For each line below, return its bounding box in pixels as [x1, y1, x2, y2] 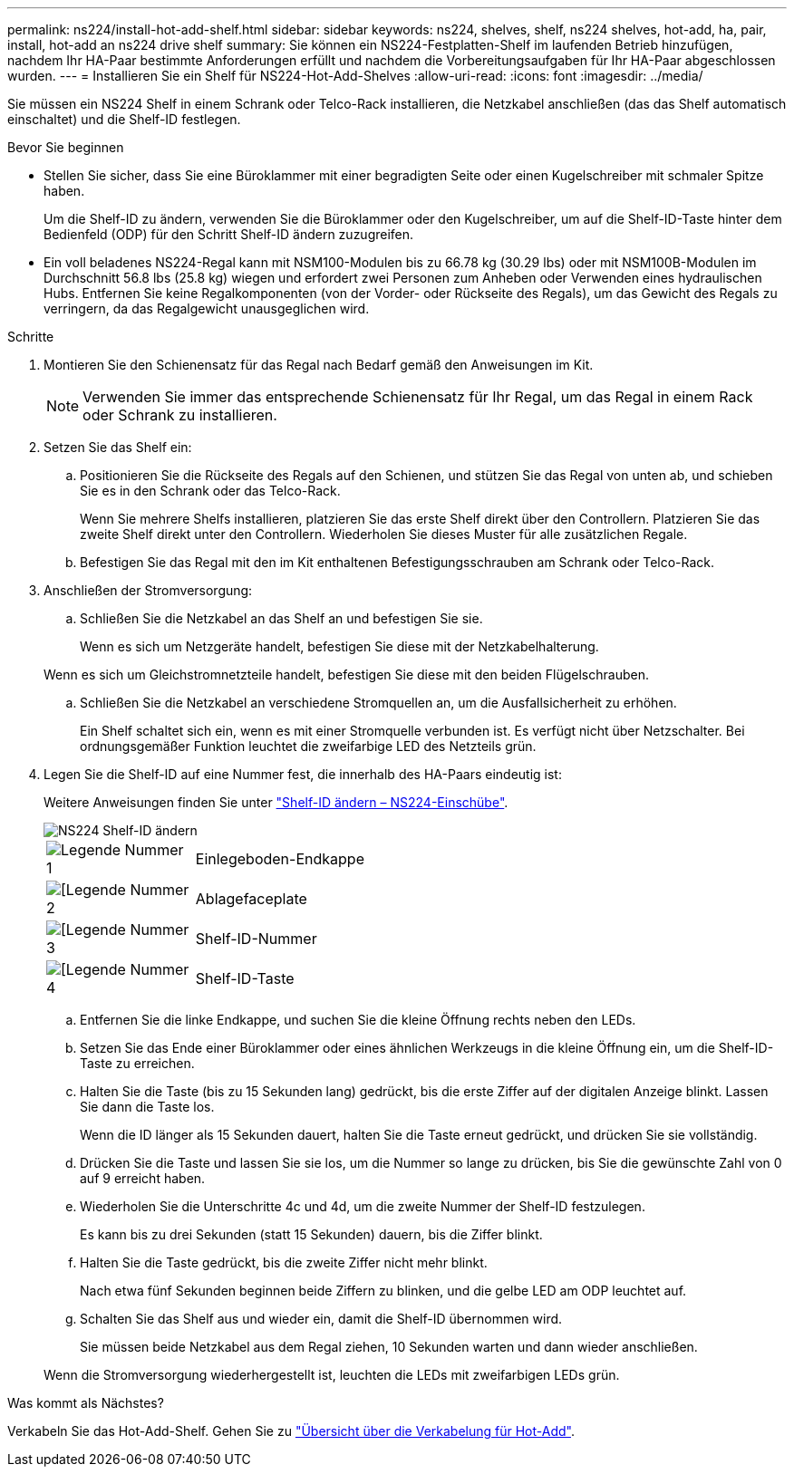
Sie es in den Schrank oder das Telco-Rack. [80, 483, 341, 498]
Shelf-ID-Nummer [195, 930, 317, 948]
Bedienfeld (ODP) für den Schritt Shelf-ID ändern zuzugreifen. [44, 226, 414, 242]
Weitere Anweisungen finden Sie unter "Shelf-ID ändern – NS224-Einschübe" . [44, 795, 508, 810]
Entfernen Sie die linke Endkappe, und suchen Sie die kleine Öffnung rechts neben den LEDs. [80, 1012, 636, 1027]
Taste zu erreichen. [80, 1055, 195, 1071]
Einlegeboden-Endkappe [195, 850, 364, 868]
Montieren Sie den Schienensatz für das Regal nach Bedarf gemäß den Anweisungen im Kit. [44, 357, 594, 372]
